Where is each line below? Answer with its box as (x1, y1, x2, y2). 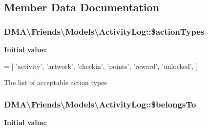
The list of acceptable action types (4, 77, 107, 87)
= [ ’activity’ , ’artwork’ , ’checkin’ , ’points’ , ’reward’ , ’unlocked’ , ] (4, 61, 198, 71)
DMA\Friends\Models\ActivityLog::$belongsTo (4, 98, 196, 110)
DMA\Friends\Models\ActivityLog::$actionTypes (4, 25, 205, 37)
